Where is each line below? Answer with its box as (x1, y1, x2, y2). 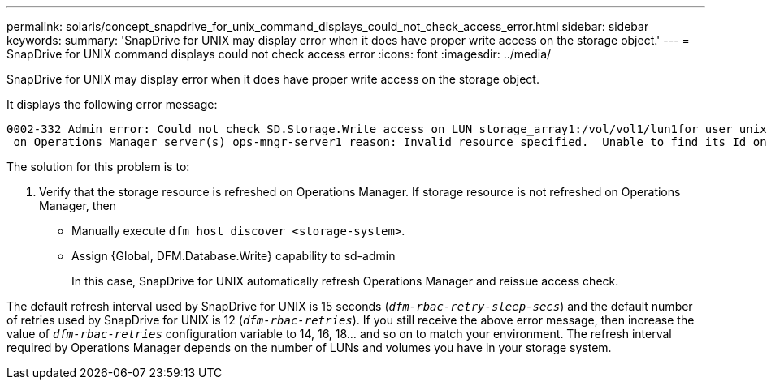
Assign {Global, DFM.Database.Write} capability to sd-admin (71, 249, 396, 263)
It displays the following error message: (6, 97, 218, 111)
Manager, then (39, 199, 117, 212)
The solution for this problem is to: (6, 160, 190, 174)
